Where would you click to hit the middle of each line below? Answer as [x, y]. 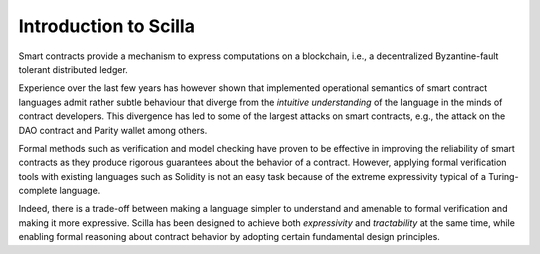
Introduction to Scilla [106, 26]
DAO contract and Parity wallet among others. [113, 130]
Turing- [503, 176]
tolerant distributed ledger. [73, 69]
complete [38, 191]
